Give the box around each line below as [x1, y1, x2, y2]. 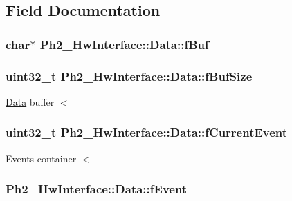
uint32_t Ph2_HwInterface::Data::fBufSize [6, 67, 253, 84]
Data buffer [6, 94, 55, 108]
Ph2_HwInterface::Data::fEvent [6, 180, 188, 198]
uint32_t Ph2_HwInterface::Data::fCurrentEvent [6, 124, 288, 141]
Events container [6, 151, 77, 165]
